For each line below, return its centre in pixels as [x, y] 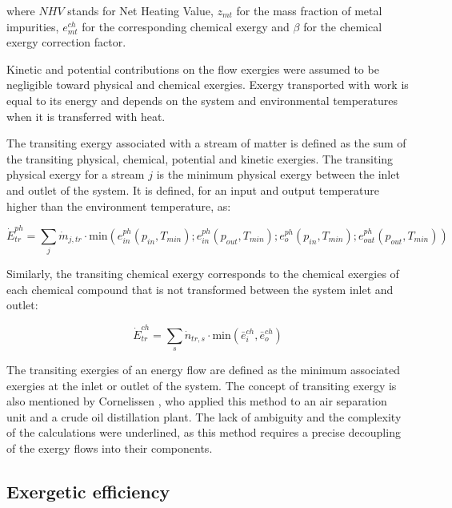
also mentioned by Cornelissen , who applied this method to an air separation [197, 401]
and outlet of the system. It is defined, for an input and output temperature [193, 189]
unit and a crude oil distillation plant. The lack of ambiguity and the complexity [204, 416]
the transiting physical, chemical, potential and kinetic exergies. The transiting [200, 158]
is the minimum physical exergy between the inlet [278, 174]
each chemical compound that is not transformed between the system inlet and [200, 289]
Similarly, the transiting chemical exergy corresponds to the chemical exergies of [203, 274]
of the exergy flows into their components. [110, 448]
